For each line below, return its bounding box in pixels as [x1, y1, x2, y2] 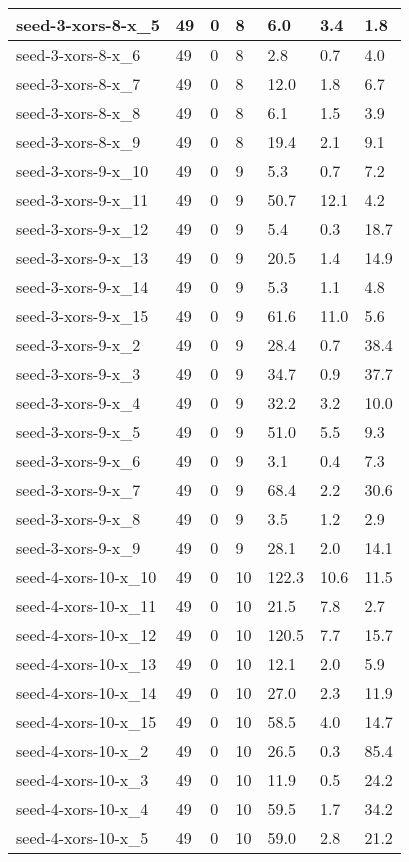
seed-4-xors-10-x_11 [16, 594, 157, 617]
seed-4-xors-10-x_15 [16, 710, 157, 733]
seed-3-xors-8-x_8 [16, 101, 141, 124]
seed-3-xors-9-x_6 [16, 449, 141, 472]
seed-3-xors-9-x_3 [16, 362, 141, 385]
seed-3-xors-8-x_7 [16, 72, 141, 95]
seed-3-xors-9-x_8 [16, 507, 141, 530]
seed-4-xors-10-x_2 [16, 739, 149, 762]
